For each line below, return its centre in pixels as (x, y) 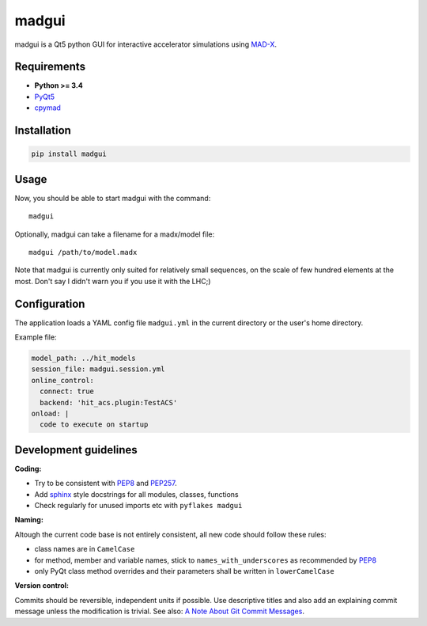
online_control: (63, 380)
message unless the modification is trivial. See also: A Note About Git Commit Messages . (159, 611)
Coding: (28, 469)
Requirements (50, 67)
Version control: (42, 586)
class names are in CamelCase (85, 549)
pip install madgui (69, 154)
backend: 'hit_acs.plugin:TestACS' (109, 402)
